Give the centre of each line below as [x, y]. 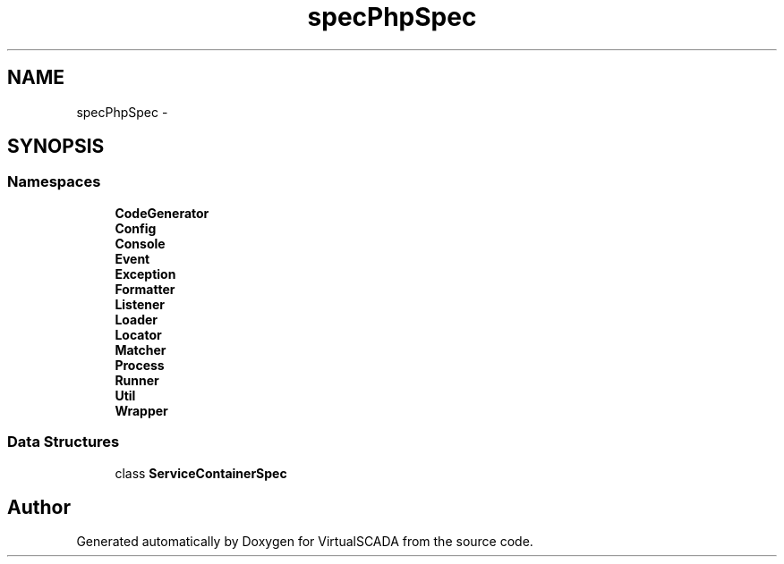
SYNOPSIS [56, 147]
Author [39, 507]
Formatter [145, 289]
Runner [137, 380]
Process [140, 365]
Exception [145, 274]
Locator [138, 334]
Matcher [141, 349]
